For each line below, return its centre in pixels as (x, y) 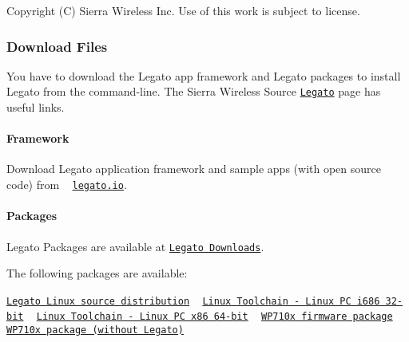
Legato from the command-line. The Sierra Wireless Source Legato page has (194, 91)
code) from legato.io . (67, 185)
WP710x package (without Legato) (95, 330)
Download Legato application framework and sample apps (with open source (194, 169)
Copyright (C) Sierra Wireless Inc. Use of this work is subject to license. (183, 10)
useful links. (36, 107)
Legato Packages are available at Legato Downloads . (135, 246)
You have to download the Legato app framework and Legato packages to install (204, 75)
